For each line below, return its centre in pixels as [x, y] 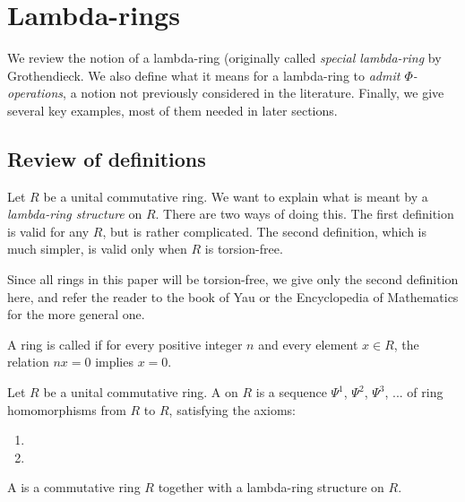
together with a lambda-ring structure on [271, 487]
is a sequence [291, 392]
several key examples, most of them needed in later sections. [172, 110]
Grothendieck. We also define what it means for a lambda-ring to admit [204, 75]
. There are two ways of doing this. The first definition [305, 214]
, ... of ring [414, 392]
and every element [308, 344]
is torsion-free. [244, 249]
